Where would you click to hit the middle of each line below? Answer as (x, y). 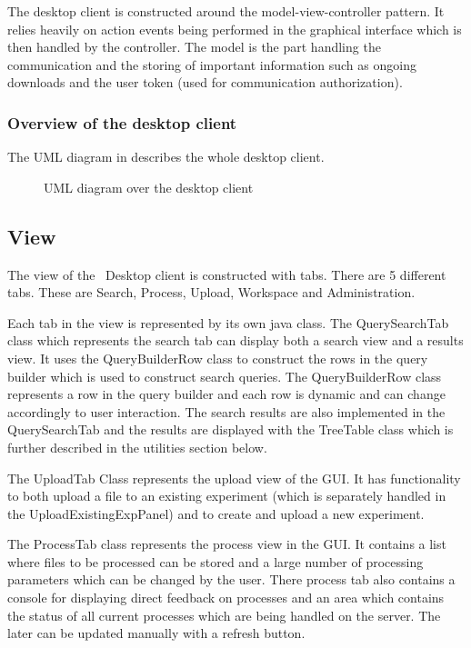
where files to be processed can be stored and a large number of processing (215, 561)
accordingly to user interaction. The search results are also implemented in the (226, 411)
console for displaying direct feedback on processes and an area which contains (226, 598)
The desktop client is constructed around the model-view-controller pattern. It (226, 11)
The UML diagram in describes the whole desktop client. (166, 157)
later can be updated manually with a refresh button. (156, 633)
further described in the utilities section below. (137, 447)
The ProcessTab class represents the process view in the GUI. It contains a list (227, 544)
